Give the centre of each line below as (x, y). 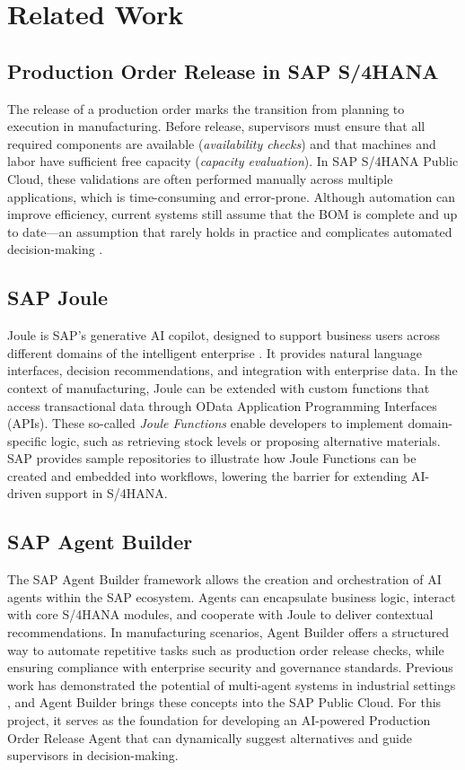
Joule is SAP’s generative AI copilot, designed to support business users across (224, 335)
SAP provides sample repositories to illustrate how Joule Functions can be (212, 458)
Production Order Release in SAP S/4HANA (223, 70)
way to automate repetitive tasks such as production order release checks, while (226, 649)
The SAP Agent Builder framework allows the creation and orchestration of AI (224, 579)
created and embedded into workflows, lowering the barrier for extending (207, 475)
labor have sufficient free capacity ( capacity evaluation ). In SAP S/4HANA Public (233, 161)
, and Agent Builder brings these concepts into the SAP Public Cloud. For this (224, 702)
